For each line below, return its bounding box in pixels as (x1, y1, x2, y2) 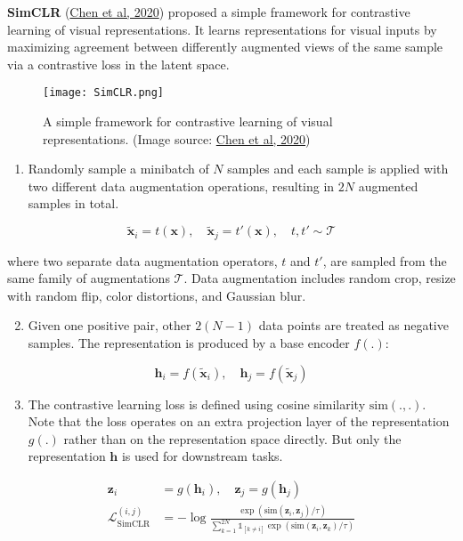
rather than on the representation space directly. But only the (63, 429, 402, 448)
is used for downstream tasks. (121, 447, 283, 465)
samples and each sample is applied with (227, 159, 449, 178)
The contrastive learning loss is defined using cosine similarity (28, 394, 366, 413)
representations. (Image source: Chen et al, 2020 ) (43, 129, 311, 148)
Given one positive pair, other (28, 316, 191, 335)
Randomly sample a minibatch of (28, 159, 209, 178)
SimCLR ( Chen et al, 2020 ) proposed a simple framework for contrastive (7, 3, 410, 20)
